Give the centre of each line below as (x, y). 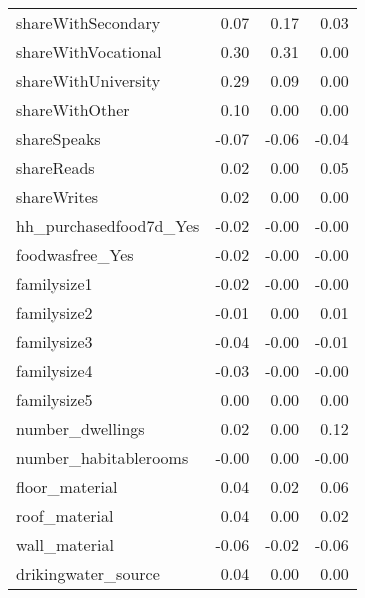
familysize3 (54, 341)
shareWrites (57, 196)
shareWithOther (73, 109)
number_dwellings (80, 428)
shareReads (55, 167)
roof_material (65, 515)
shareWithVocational (89, 51)
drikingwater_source (88, 573)
